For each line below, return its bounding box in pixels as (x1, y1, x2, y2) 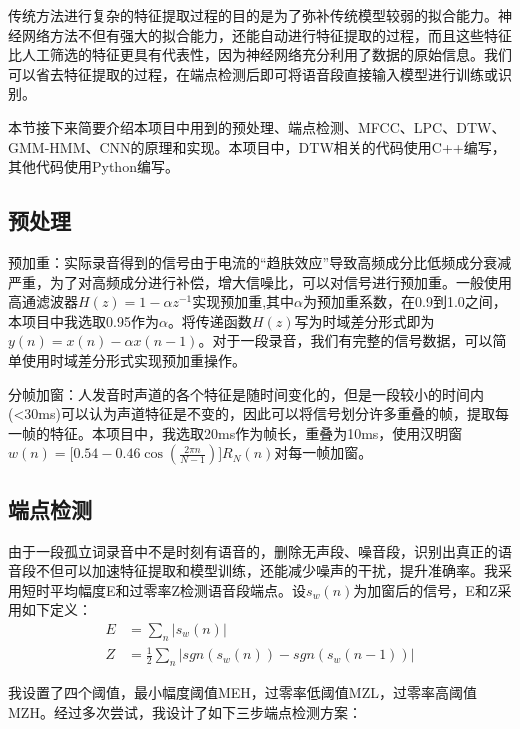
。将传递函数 (167, 310, 252, 331)
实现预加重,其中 (192, 291, 295, 312)
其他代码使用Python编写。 (8, 156, 179, 177)
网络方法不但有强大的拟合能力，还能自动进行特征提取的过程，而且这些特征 (21, 24, 512, 45)
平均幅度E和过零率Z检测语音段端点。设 (49, 579, 307, 600)
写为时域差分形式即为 (294, 310, 435, 331)
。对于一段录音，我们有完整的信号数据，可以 (198, 330, 493, 351)
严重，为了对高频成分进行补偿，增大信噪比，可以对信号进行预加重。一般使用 (8, 271, 512, 292)
